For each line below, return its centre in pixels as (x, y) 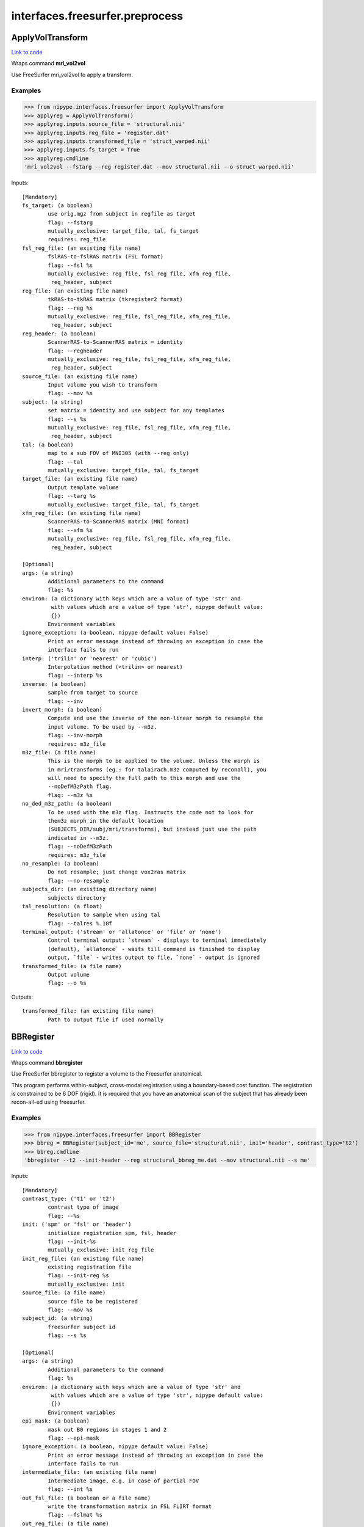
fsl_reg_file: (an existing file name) (82, 248)
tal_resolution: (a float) (62, 906)
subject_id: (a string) (58, 1318)
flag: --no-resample (78, 880)
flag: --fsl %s (70, 265)
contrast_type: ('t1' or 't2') (69, 1198)
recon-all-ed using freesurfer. (48, 1102)
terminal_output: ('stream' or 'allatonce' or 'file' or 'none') (122, 932)
